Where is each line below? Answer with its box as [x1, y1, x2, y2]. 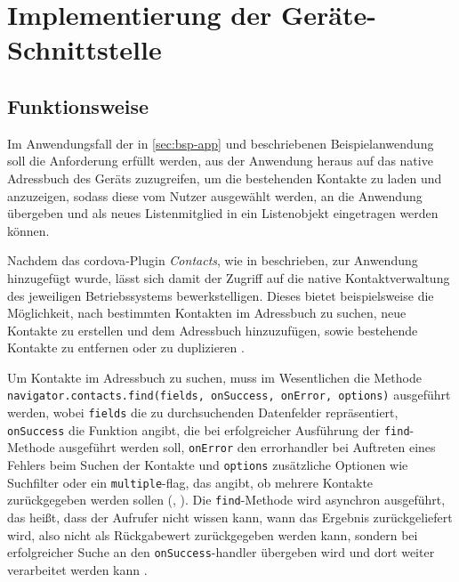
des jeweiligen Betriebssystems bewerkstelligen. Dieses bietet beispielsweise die [7, 286, 434, 304]
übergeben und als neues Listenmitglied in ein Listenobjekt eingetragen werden [7, 204, 439, 222]
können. [7, 221, 50, 239]
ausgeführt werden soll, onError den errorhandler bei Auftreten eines [59, 438, 436, 457]
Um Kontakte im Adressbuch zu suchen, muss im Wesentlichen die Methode [7, 368, 422, 386]
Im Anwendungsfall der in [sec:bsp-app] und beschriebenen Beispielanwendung [7, 133, 434, 152]
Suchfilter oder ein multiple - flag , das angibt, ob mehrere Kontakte [7, 473, 374, 491]
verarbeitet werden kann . [7, 560, 148, 578]
